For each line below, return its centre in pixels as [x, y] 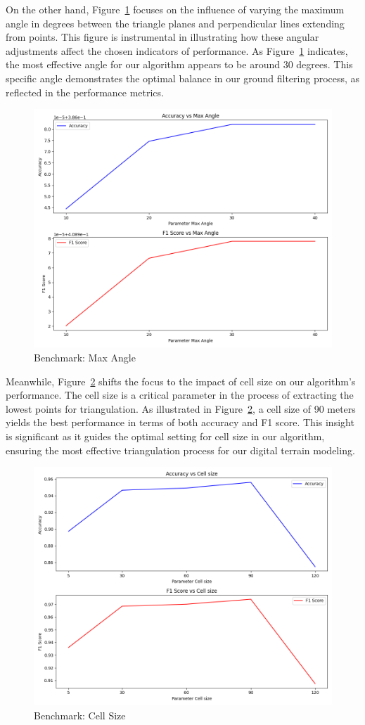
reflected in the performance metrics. [85, 92]
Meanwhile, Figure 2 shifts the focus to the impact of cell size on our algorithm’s [181, 381]
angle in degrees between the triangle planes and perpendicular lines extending [175, 23]
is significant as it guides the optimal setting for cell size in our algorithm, [165, 436]
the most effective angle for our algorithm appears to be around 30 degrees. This [179, 64]
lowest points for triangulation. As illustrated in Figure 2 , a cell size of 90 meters [181, 408]
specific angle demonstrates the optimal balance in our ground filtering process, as [183, 78]
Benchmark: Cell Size [80, 715]
